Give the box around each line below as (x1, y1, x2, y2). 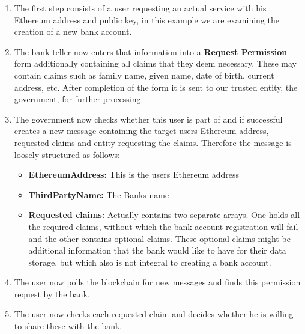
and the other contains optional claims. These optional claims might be (28, 232, 291, 244)
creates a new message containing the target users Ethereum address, (14, 124, 269, 137)
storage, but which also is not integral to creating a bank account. (28, 255, 271, 268)
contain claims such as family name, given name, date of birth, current (14, 68, 274, 81)
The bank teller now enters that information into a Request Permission (14, 45, 288, 58)
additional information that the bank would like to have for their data (28, 244, 286, 257)
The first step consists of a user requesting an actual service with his (14, 2, 267, 14)
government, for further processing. (14, 93, 143, 105)
